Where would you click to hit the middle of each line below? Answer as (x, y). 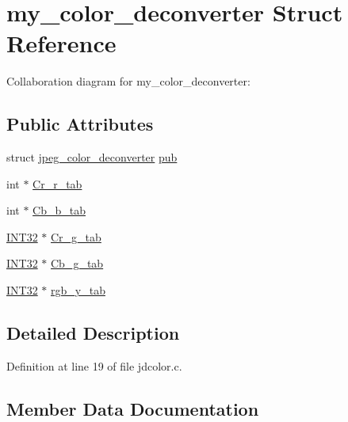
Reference (61, 43)
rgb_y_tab (78, 290)
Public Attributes (80, 124)
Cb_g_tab (77, 263)
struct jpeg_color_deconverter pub (92, 157)
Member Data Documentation (133, 408)
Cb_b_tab (59, 210)
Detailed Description (93, 333)
